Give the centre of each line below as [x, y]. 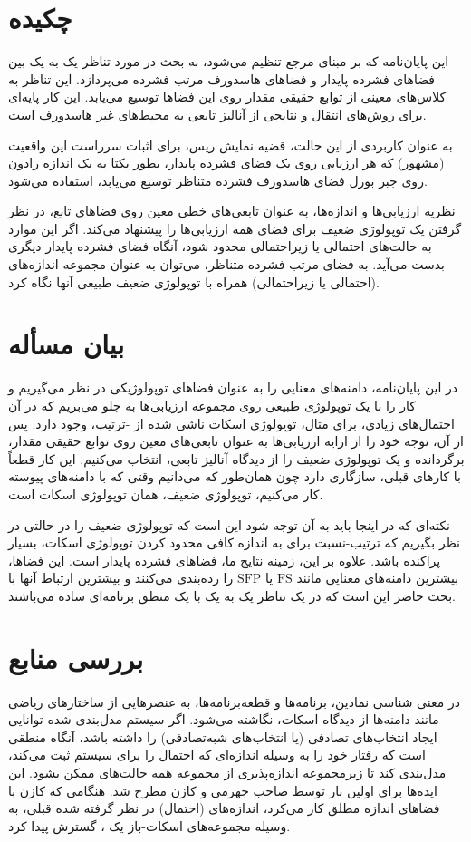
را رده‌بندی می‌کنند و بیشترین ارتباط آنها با [121, 578]
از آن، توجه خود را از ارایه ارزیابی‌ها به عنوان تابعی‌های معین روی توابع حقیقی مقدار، [236, 441]
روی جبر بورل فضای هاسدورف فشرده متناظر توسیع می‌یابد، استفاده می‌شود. [218, 180]
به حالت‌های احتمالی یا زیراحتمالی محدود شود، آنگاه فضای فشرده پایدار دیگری [220, 246]
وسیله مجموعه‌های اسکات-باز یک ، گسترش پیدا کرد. [149, 825]
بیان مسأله [67, 344]
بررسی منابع [76, 658]
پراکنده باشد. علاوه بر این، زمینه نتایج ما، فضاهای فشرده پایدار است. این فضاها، [225, 560]
